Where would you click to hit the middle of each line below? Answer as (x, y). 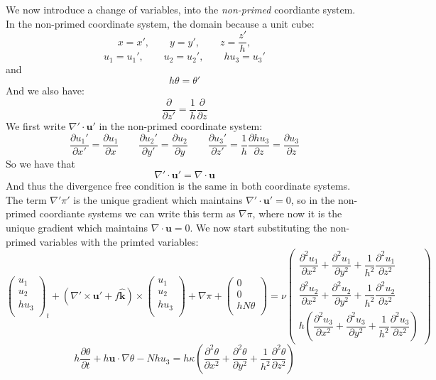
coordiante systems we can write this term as (137, 213)
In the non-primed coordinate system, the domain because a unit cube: (160, 23)
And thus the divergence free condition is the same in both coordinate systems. (178, 186)
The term (26, 199)
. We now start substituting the (258, 227)
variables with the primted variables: (119, 241)
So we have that (40, 163)
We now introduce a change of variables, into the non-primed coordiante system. (181, 9)
